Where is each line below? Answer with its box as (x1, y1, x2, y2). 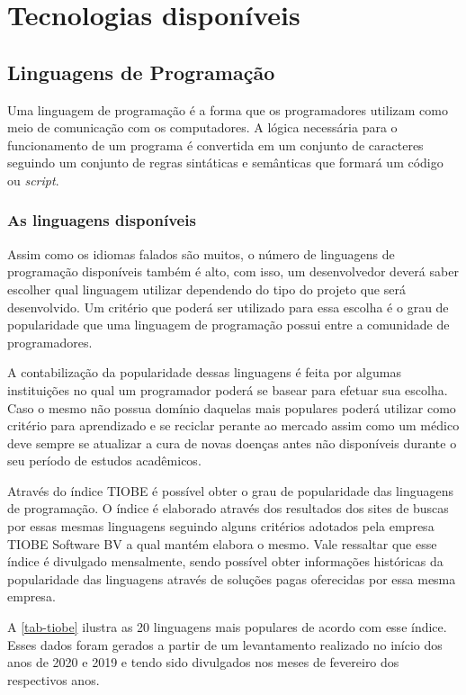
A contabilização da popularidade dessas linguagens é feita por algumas (7, 363, 401, 382)
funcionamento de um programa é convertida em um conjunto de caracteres (7, 135, 424, 154)
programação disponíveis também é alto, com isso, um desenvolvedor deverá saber (7, 262, 459, 281)
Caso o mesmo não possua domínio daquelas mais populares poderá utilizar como (7, 398, 456, 417)
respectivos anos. (7, 670, 100, 689)
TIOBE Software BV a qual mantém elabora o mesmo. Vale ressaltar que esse (7, 534, 437, 553)
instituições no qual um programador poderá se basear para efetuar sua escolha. (7, 380, 448, 399)
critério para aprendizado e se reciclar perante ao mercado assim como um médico (7, 416, 460, 435)
